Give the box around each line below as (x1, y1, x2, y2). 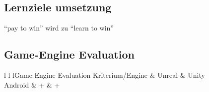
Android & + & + (4, 79, 60, 90)
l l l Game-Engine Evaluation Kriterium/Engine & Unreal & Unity (4, 70, 205, 80)
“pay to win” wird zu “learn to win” (4, 23, 114, 33)
